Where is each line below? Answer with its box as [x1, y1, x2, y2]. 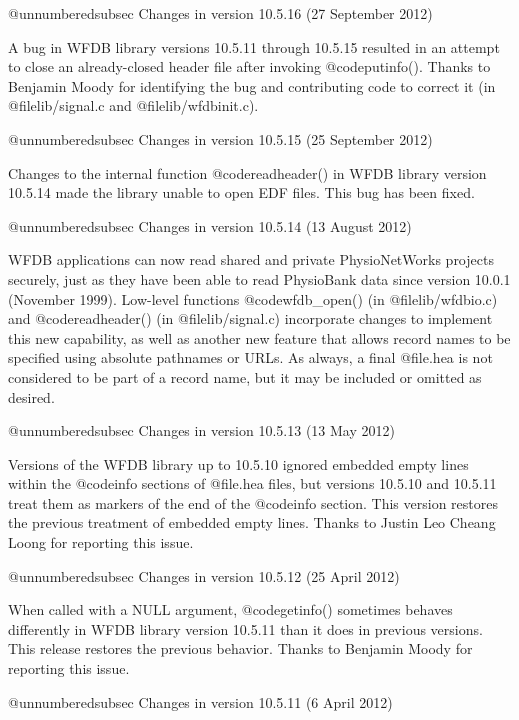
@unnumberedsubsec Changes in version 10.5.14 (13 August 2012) [8, 215, 412, 236]
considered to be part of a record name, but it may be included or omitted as [8, 366, 482, 387]
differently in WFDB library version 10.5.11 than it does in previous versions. [8, 618, 483, 639]
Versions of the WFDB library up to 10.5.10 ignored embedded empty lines [8, 453, 469, 474]
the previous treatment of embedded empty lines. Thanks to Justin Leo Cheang [8, 512, 496, 533]
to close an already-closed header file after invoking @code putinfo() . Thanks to [8, 56, 491, 77]
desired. [8, 386, 55, 407]
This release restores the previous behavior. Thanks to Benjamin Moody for [8, 638, 473, 659]
